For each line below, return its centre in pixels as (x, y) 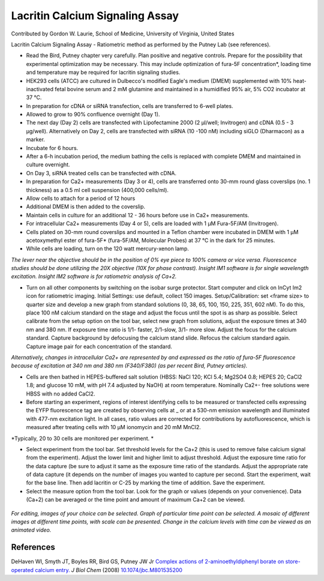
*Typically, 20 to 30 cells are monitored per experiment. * (82, 438)
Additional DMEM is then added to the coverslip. (86, 206)
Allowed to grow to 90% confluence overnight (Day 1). (93, 115)
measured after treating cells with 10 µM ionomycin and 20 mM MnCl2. (113, 427)
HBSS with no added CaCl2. (61, 394)
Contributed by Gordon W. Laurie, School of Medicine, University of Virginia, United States (123, 34)
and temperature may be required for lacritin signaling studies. (103, 73)
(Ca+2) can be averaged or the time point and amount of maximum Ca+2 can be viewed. (136, 500)
